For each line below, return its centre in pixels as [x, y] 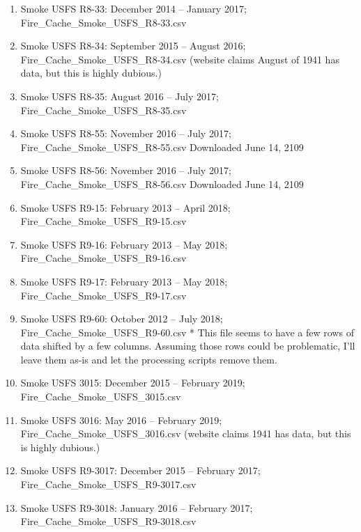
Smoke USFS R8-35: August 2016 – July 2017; [120, 96]
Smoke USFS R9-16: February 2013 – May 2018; [124, 244]
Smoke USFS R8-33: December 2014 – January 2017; [133, 8]
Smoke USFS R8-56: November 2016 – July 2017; [126, 170]
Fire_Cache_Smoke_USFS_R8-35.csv [103, 110]
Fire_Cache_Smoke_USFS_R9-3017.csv [108, 484]
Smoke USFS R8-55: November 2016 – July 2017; [126, 133]
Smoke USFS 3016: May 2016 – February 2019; [121, 420]
